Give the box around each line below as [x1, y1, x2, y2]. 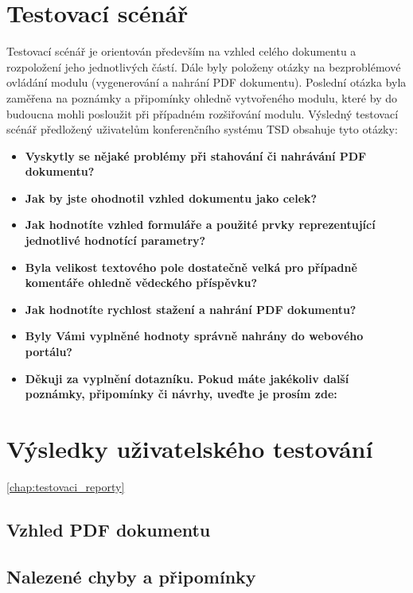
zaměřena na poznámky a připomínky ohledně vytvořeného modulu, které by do [6, 89, 397, 106]
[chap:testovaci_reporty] [6, 478, 125, 494]
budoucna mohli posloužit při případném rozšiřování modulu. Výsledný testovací [6, 105, 399, 122]
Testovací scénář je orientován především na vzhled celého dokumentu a [6, 43, 357, 60]
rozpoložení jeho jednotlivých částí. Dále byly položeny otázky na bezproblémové [6, 58, 401, 75]
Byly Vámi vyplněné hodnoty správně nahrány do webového [25, 328, 364, 344]
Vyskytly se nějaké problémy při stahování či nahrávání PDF [25, 147, 367, 164]
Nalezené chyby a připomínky [6, 564, 256, 588]
